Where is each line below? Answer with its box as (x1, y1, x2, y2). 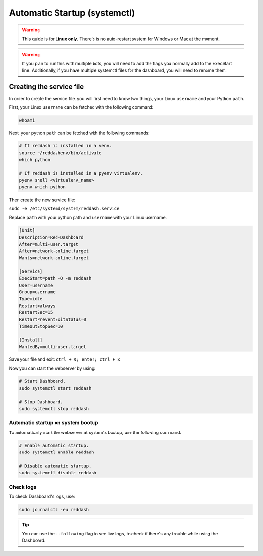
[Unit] (19, 227, 35, 233)
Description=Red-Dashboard (19, 234, 84, 240)
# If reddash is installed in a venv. (19, 143, 112, 149)
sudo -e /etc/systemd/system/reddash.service (9, 206, 120, 212)
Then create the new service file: (9, 197, 75, 203)
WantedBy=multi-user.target (19, 344, 86, 350)
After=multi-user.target (19, 242, 79, 247)
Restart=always (19, 303, 56, 309)
